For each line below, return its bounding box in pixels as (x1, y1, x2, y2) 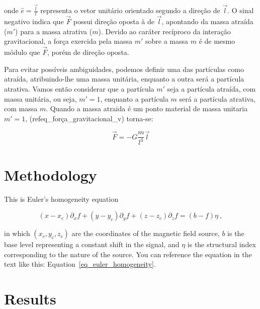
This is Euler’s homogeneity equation (4, 193, 119, 204)
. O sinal (227, 5, 254, 16)
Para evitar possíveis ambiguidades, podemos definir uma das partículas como (4, 63, 244, 74)
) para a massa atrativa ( (15, 26, 93, 36)
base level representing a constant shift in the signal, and (4, 239, 180, 250)
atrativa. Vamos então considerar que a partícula (4, 83, 154, 94)
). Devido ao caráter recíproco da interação (98, 26, 231, 36)
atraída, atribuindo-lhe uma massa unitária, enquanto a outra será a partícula (4, 73, 244, 84)
